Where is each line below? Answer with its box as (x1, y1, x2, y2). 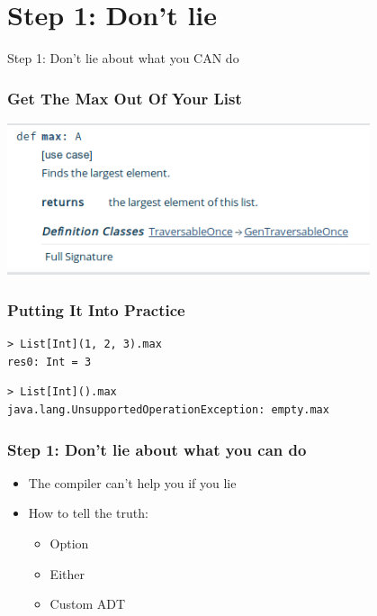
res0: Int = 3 (7, 355, 92, 368)
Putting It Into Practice (7, 298, 185, 321)
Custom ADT (49, 594, 126, 613)
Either (49, 564, 85, 583)
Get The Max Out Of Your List (7, 86, 242, 109)
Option (49, 534, 89, 553)
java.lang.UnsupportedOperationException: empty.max (7, 403, 329, 417)
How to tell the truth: (28, 503, 148, 522)
